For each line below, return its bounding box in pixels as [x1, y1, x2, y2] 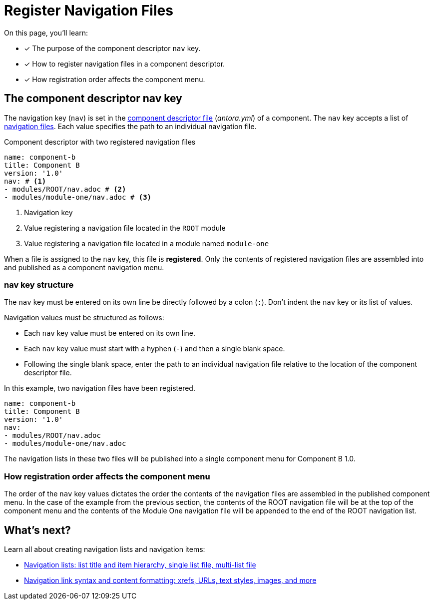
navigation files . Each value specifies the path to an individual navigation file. [4, 122, 257, 131]
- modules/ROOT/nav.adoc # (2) [4, 185, 126, 193]
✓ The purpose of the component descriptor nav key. [24, 44, 201, 53]
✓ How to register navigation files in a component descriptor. [24, 59, 225, 68]
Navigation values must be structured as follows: [4, 313, 164, 322]
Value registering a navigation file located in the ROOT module [24, 223, 226, 232]
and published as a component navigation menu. [4, 263, 164, 272]
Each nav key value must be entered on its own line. [24, 329, 195, 338]
